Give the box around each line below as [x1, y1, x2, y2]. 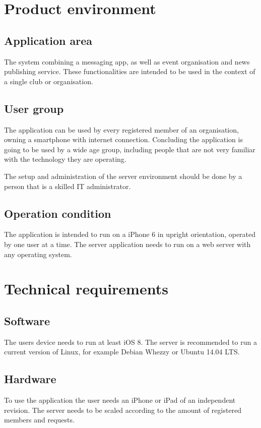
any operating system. [4, 249, 72, 259]
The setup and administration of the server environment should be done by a [4, 170, 242, 181]
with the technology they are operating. [4, 154, 126, 164]
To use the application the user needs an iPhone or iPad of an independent [4, 395, 236, 405]
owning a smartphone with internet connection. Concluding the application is [4, 134, 243, 145]
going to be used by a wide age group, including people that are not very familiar [4, 144, 255, 154]
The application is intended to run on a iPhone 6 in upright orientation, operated [4, 229, 256, 239]
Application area [4, 32, 93, 48]
